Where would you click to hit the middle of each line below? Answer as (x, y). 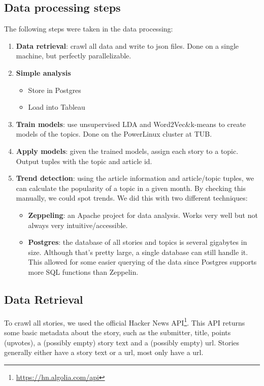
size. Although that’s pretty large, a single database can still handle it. (138, 252)
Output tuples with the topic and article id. (84, 161)
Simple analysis (43, 72)
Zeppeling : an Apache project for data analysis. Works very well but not (143, 215)
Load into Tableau (57, 107)
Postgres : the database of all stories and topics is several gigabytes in (138, 242)
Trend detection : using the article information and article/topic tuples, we (135, 178)
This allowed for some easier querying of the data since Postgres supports (142, 262)
